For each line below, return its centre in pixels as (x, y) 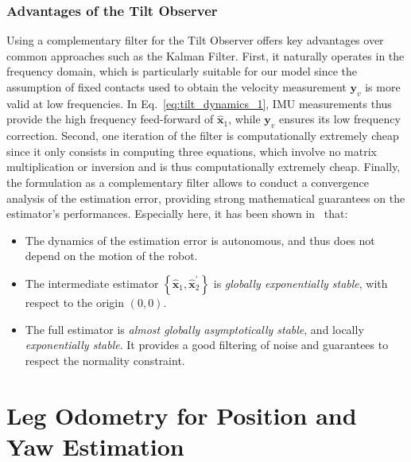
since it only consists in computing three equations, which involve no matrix (192, 151)
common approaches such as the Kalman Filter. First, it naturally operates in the (205, 55)
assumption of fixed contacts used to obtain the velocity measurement (176, 87)
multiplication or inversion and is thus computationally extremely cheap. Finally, (204, 167)
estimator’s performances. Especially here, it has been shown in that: (177, 214)
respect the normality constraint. (105, 360)
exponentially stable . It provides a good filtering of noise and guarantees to (207, 345)
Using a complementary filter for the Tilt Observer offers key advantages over (195, 40)
